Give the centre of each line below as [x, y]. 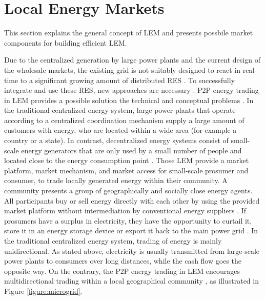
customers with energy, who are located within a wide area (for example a [120, 130]
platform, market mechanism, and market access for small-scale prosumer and [126, 170]
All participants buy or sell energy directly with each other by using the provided [132, 200]
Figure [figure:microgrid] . [43, 291]
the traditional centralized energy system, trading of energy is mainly [113, 241]
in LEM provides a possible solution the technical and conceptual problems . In [129, 100]
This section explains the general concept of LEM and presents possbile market [129, 33]
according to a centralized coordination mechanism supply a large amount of [124, 120]
